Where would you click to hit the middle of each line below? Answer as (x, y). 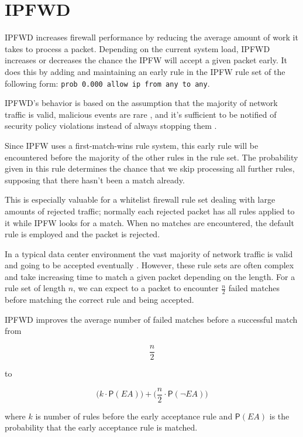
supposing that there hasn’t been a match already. (95, 180)
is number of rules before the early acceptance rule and (134, 416)
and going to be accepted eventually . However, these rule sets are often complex (149, 265)
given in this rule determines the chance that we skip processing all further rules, (150, 168)
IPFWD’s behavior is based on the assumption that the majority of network (141, 103)
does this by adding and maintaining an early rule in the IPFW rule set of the (145, 71)
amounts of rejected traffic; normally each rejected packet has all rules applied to (150, 211)
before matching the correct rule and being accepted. (99, 300)
